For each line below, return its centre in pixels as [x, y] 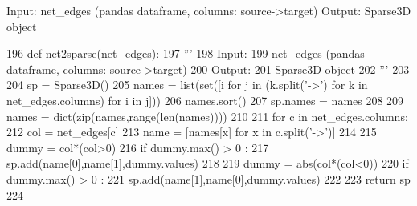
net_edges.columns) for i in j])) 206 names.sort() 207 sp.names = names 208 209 [205, 100]
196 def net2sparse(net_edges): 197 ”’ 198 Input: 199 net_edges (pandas [186, 53]
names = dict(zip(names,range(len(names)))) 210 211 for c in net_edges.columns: [207, 116]
